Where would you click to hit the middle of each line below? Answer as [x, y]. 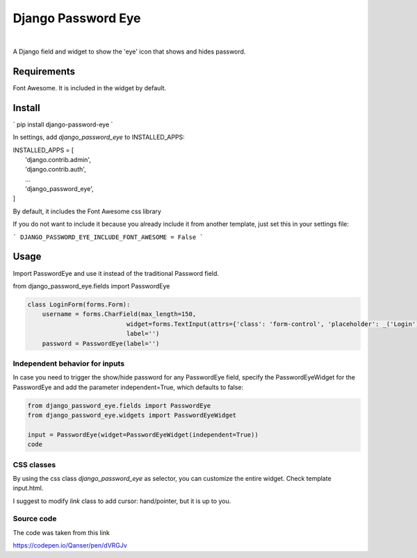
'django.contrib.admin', [58, 159]
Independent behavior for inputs [69, 363]
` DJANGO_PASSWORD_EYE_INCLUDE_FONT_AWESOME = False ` [108, 237]
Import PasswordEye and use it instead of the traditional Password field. [116, 273]
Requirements [44, 71]
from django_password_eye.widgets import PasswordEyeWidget [132, 415]
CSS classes [34, 464]
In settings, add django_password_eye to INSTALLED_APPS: [99, 137]
